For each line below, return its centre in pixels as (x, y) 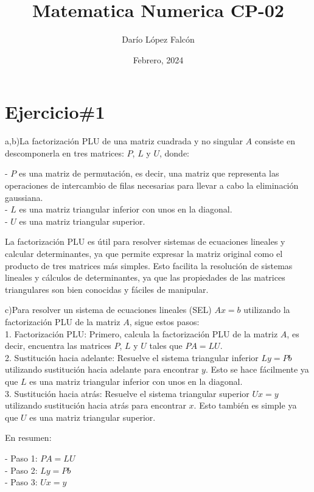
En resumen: (28, 438)
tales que (166, 346)
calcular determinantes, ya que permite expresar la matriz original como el (144, 253)
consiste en (275, 141)
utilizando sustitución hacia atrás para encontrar (96, 405)
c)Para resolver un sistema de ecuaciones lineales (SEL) (108, 310)
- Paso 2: (21, 470)
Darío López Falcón (158, 39)
